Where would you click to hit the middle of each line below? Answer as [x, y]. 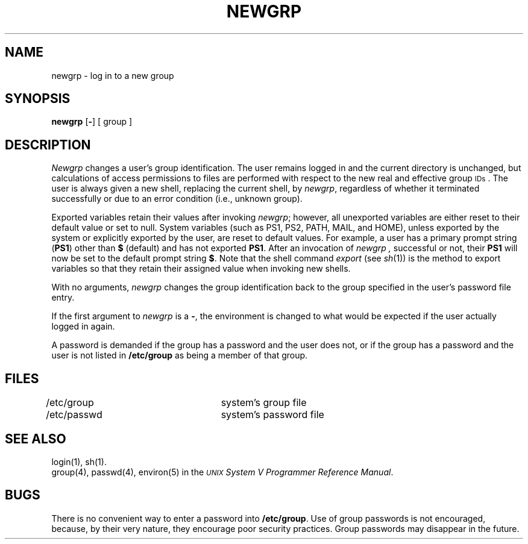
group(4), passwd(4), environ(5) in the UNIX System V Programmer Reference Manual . [222, 472]
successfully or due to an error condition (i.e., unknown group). [177, 199]
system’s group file [264, 403]
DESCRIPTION [48, 145]
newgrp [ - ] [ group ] [92, 122]
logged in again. [83, 327]
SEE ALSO [36, 439]
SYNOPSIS [38, 99]
